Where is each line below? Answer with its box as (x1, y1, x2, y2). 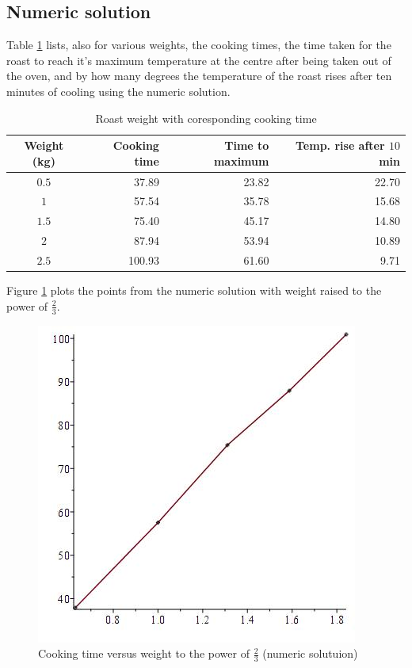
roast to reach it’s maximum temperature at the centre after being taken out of (6, 52, 391, 68)
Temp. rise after (296, 137, 385, 154)
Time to (224, 137, 269, 154)
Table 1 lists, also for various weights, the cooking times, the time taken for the (6, 36, 391, 53)
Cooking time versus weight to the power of (38, 645, 250, 662)
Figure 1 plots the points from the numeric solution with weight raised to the (6, 282, 382, 299)
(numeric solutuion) (262, 645, 358, 662)
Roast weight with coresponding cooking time (95, 109, 317, 126)
